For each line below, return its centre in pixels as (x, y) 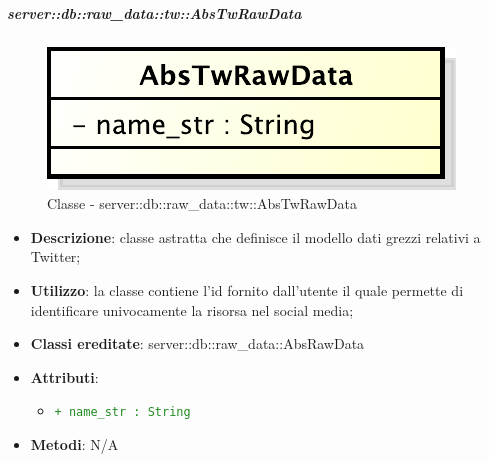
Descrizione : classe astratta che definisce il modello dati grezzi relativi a (255, 236)
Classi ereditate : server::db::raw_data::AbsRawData (197, 343)
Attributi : (64, 376)
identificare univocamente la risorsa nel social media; (192, 309)
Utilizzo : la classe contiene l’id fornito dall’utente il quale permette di (247, 289)
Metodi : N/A (74, 443)
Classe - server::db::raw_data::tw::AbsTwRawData (202, 203)
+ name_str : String (122, 412)
